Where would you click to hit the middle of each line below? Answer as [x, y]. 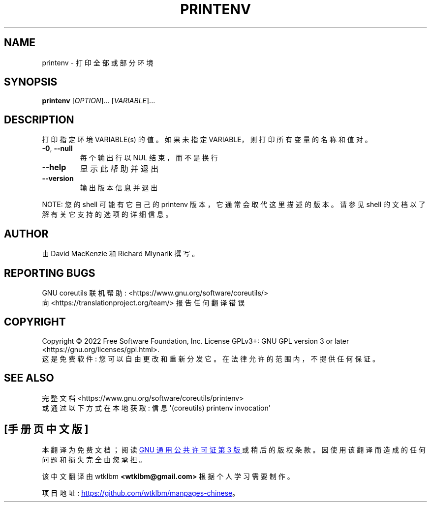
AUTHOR [26, 234]
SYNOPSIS [31, 82]
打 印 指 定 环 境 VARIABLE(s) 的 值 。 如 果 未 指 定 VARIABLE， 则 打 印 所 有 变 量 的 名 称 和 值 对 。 [207, 140]
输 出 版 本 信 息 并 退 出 [119, 188]
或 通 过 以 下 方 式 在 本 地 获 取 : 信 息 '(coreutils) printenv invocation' [156, 408]
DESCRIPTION [39, 119]
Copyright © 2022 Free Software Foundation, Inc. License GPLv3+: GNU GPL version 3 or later [196, 341]
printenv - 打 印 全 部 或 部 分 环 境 [98, 62]
